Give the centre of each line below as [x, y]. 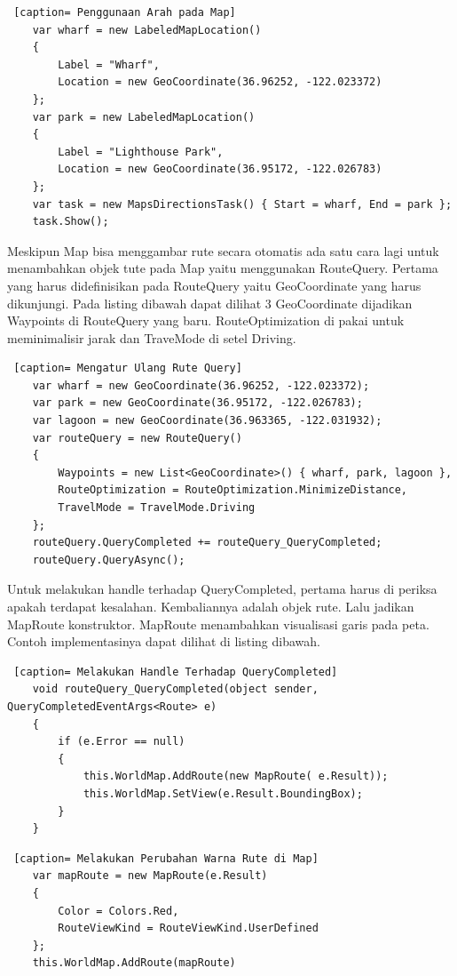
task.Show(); [71, 222]
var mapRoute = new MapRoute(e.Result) [150, 876]
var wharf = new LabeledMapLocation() [147, 30]
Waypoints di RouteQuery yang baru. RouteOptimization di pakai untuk [206, 320]
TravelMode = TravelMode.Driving [157, 508]
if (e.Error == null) [122, 742]
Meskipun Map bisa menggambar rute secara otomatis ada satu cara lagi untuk [223, 250]
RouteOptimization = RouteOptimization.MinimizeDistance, [233, 490]
